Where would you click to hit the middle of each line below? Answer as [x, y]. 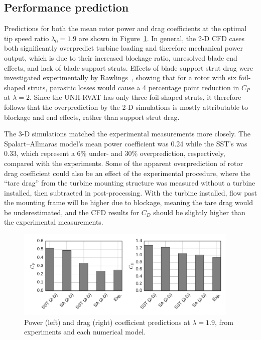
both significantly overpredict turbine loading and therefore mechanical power [123, 48]
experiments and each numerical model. [85, 332]
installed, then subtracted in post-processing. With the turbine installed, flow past [130, 192]
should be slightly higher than [199, 212]
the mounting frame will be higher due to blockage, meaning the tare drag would [129, 202]
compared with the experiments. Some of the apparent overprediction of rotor [123, 163]
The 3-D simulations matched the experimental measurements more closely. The [127, 134]
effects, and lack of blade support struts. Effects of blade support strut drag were [129, 67]
